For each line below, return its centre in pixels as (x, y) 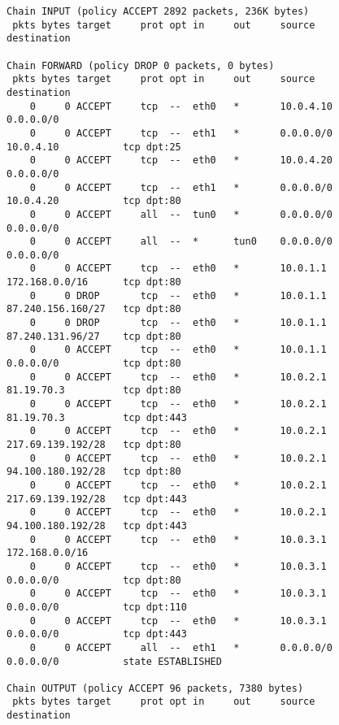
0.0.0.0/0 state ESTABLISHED (114, 661)
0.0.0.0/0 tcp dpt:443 (97, 634)
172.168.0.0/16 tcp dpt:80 (94, 282)
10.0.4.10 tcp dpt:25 (94, 147)
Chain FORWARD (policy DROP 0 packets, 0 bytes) (141, 65)
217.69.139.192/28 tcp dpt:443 (97, 499)
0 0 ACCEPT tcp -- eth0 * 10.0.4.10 (181, 106)
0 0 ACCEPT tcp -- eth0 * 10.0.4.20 (181, 161)
